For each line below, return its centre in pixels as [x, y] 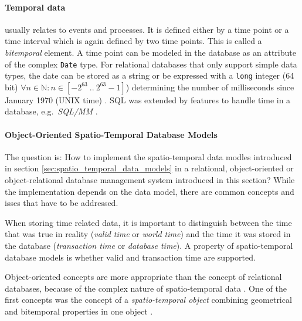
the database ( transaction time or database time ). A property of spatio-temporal [149, 246]
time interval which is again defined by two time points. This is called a [133, 41]
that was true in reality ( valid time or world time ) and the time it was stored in [148, 234]
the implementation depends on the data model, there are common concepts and [150, 191]
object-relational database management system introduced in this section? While [150, 180]
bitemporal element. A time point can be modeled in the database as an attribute [150, 52]
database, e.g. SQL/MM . [51, 111]
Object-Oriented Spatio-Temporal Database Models [111, 134]
